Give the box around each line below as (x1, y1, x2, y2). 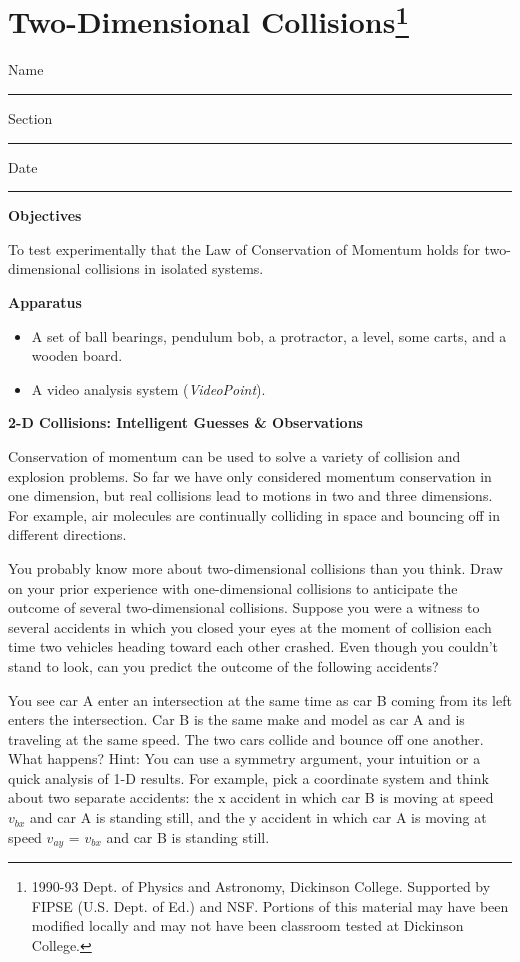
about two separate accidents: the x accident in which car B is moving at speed (8, 787, 494, 808)
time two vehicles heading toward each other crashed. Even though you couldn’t (8, 636, 499, 657)
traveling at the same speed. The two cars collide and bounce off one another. (8, 728, 484, 749)
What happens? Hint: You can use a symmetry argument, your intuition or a (8, 748, 481, 769)
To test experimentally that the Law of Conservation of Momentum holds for (8, 238, 480, 259)
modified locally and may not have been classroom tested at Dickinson (31, 915, 464, 936)
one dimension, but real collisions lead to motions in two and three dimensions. (8, 485, 493, 506)
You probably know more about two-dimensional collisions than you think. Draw (8, 557, 503, 578)
